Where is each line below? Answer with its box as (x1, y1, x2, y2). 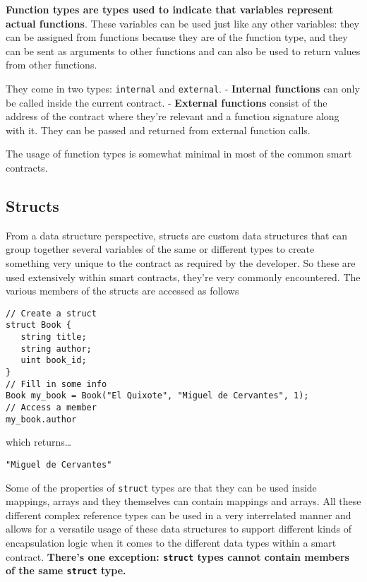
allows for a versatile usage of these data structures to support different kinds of (6, 521, 352, 536)
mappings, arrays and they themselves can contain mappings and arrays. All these (6, 494, 361, 509)
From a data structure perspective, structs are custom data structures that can (6, 227, 348, 242)
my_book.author (6, 414, 77, 424)
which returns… (6, 434, 72, 449)
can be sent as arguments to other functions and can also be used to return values (6, 43, 361, 58)
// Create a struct (6, 308, 97, 319)
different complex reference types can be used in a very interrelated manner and (6, 507, 351, 522)
